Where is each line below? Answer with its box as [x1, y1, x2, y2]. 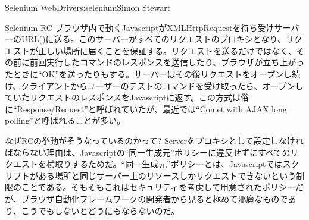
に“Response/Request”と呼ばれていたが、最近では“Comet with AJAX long [5, 102, 287, 115]
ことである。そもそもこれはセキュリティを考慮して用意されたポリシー [21, 181, 295, 193]
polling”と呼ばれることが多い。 [5, 114, 126, 127]
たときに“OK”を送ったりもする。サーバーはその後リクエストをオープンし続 [5, 67, 301, 80]
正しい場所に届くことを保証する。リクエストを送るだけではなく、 [38, 44, 296, 56]
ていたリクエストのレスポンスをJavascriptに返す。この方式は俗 [5, 91, 249, 103]
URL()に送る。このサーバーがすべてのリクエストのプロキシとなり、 [21, 33, 286, 45]
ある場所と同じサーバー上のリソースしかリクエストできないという [38, 169, 296, 181]
